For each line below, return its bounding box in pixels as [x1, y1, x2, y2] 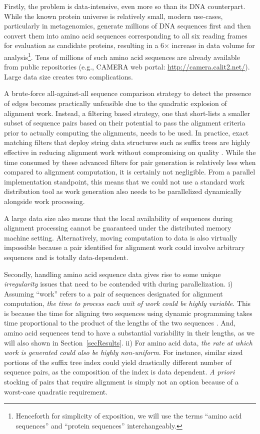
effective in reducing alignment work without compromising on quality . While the [4, 146, 256, 157]
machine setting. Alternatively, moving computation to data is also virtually [4, 232, 237, 242]
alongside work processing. [4, 195, 85, 206]
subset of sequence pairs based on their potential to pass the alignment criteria [4, 117, 245, 128]
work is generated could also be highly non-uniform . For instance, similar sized [4, 347, 243, 357]
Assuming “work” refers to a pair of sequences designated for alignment [4, 288, 223, 298]
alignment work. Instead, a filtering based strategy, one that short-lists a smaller [4, 107, 250, 118]
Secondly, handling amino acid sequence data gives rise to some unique [4, 268, 221, 279]
